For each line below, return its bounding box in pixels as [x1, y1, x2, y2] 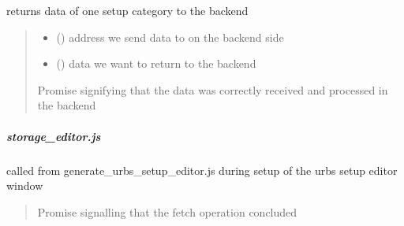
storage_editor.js [6, 128, 101, 144]
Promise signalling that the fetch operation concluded [37, 203, 297, 220]
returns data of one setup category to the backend [6, 2, 249, 18]
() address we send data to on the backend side [56, 28, 284, 45]
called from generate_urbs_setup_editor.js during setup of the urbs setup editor [6, 161, 398, 178]
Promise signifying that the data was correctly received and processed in [37, 81, 388, 98]
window [6, 177, 43, 194]
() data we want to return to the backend [56, 55, 256, 72]
